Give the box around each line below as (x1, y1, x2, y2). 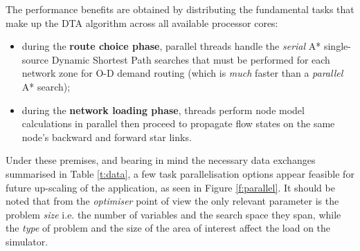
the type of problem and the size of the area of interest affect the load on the (6, 221, 331, 235)
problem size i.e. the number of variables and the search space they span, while (6, 207, 341, 221)
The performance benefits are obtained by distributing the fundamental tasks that (6, 2, 354, 16)
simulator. (6, 234, 48, 248)
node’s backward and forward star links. (21, 129, 192, 144)
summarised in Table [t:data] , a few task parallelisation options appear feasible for (6, 166, 354, 180)
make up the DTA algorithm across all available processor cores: (6, 15, 278, 30)
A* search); (21, 79, 71, 93)
